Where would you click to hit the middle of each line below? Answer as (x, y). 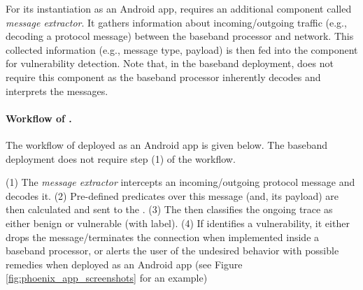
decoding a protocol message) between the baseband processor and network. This (180, 36)
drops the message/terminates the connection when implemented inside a (163, 237)
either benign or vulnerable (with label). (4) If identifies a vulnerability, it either (178, 223)
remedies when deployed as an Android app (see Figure (124, 264)
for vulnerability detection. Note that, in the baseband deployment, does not (170, 63)
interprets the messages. (57, 90)
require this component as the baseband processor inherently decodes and (163, 77)
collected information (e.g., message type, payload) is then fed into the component (182, 49)
